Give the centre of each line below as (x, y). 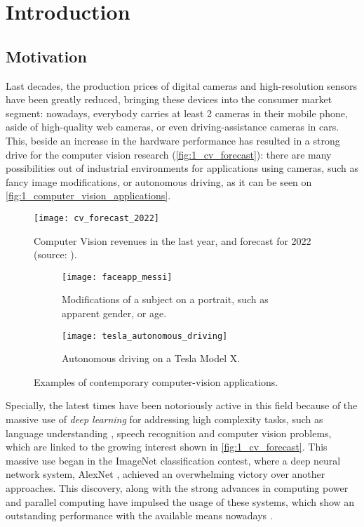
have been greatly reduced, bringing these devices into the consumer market (169, 99)
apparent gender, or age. (114, 313)
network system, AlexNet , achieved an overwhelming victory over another (166, 474)
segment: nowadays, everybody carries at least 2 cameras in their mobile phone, (177, 113)
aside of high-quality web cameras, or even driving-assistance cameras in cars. (173, 127)
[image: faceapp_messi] (117, 277)
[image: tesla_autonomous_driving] (145, 336)
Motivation (46, 56)
